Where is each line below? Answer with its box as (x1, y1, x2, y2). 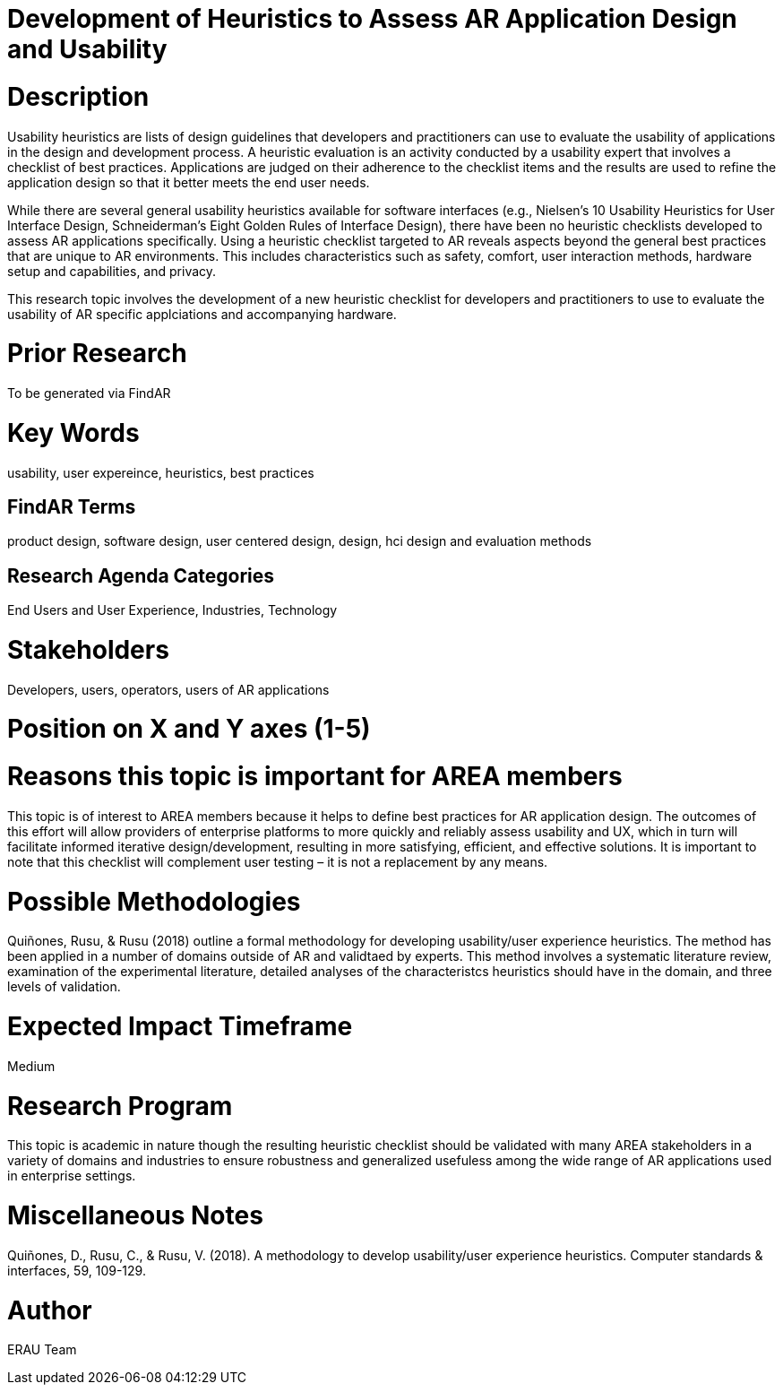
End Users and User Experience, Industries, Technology (7, 602, 338, 618)
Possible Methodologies (7, 886, 301, 917)
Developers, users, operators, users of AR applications (7, 681, 330, 697)
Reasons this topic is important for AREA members (7, 761, 623, 792)
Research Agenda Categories (7, 564, 275, 587)
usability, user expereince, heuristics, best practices (7, 464, 314, 480)
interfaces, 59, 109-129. (7, 1262, 146, 1278)
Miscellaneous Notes (7, 1200, 263, 1232)
